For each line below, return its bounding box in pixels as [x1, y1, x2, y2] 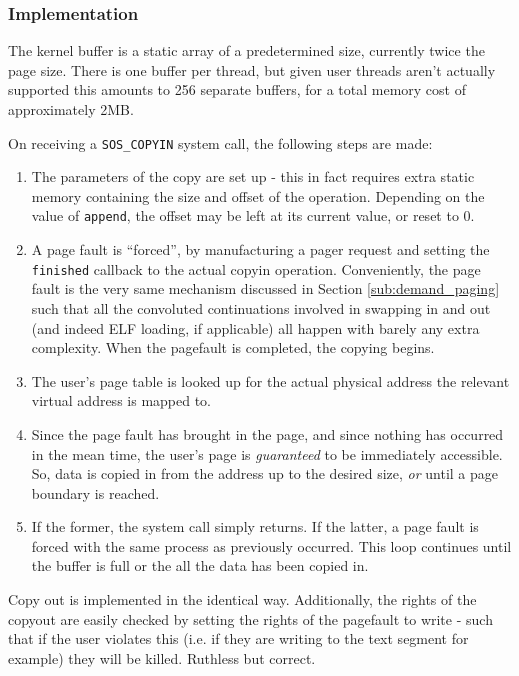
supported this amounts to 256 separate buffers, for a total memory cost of [8, 79, 466, 100]
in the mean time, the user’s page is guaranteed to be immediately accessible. [31, 443, 503, 464]
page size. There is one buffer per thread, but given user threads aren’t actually [8, 59, 496, 80]
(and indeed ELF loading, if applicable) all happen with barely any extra [31, 317, 480, 338]
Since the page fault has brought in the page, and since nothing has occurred [31, 423, 504, 444]
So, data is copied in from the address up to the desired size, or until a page [31, 463, 499, 484]
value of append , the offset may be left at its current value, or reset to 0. [31, 205, 475, 226]
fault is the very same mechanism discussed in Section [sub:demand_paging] [31, 278, 500, 299]
